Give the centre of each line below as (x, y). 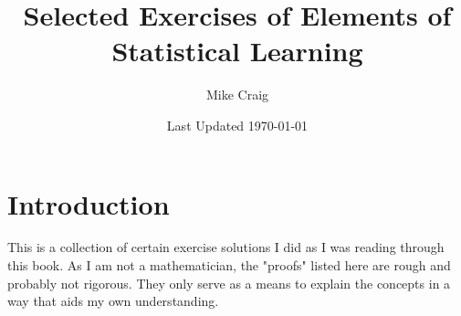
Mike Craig (237, 95)
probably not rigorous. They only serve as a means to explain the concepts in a (229, 283)
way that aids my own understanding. (113, 301)
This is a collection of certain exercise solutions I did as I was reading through (226, 247)
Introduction (89, 203)
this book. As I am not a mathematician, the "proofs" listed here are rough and (229, 265)
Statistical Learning (237, 51)
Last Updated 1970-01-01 (237, 125)
